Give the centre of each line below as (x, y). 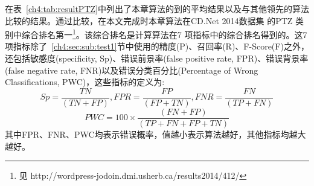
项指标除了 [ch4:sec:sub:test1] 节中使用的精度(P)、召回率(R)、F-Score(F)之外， (157, 46)
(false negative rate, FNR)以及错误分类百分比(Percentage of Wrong (132, 70)
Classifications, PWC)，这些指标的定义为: (85, 82)
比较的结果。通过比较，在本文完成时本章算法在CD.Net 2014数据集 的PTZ (149, 20)
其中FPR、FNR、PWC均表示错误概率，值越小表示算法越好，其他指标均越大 (155, 134)
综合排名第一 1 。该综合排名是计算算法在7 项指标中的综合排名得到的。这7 (164, 34)
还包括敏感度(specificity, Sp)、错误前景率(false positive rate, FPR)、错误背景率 (157, 58)
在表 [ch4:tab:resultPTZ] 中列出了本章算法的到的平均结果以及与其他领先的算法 (157, 8)
